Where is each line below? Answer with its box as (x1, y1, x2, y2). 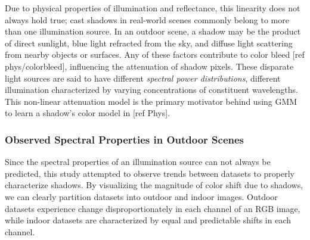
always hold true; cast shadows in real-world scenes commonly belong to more (5, 13, 289, 26)
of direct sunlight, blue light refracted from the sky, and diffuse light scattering (5, 36, 293, 49)
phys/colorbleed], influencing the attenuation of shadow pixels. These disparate (5, 60, 294, 72)
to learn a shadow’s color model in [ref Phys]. (5, 107, 170, 119)
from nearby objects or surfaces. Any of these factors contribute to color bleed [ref (5, 48, 305, 61)
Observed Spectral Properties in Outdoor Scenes (5, 132, 244, 147)
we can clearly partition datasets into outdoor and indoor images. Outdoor (5, 190, 278, 202)
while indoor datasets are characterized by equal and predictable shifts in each (5, 214, 292, 226)
